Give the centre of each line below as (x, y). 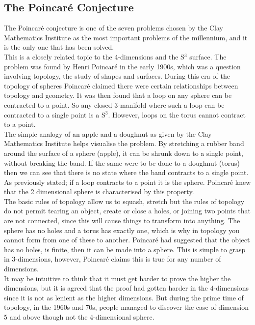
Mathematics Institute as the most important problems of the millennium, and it (126, 37)
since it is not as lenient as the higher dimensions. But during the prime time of (124, 297)
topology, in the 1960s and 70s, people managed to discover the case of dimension (126, 307)
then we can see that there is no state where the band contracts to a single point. (126, 172)
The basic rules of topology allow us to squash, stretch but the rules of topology (124, 201)
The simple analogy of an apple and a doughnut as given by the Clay (108, 133)
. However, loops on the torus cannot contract (177, 114)
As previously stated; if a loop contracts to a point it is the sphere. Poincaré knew (127, 182)
